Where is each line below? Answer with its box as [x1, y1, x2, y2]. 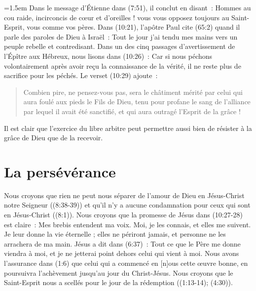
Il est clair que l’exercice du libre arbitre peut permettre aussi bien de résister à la [4, 123, 252, 133]
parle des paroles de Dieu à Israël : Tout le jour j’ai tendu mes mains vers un [4, 31, 238, 42]
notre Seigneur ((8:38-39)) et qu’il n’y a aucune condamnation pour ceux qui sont [4, 200, 251, 210]
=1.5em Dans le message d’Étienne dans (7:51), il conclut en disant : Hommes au [4, 2, 251, 12]
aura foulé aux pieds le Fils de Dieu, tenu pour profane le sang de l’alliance [23, 96, 251, 107]
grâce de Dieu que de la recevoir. [4, 132, 103, 143]
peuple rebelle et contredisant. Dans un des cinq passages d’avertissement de [4, 41, 235, 51]
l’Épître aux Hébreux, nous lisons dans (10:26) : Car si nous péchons [4, 50, 213, 61]
